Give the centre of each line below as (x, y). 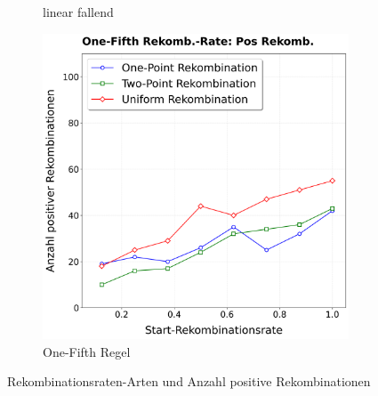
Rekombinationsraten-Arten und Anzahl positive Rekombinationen (189, 381)
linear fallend (78, 12)
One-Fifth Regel (87, 351)
